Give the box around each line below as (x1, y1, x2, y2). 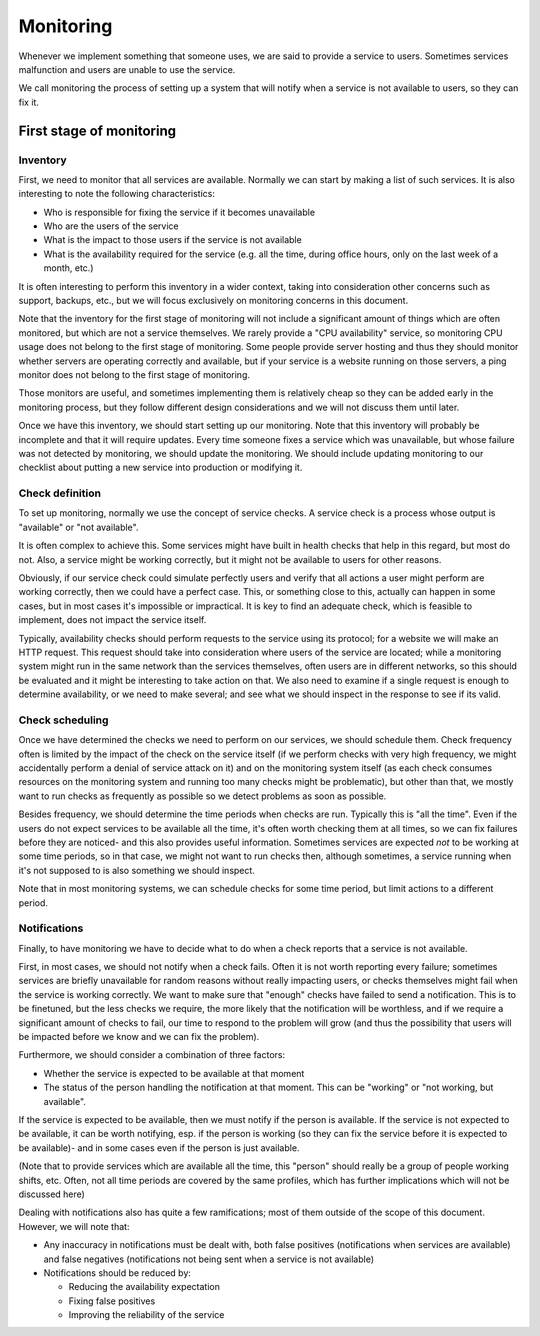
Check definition (18, 486, 102, 500)
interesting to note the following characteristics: (18, 188, 215, 200)
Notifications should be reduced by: (43, 1266, 192, 1279)
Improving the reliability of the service (68, 1309, 225, 1321)
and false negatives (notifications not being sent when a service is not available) (43, 1253, 375, 1265)
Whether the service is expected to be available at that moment (43, 1067, 305, 1079)
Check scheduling (18, 713, 109, 727)
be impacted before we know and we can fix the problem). (18, 1031, 260, 1043)
